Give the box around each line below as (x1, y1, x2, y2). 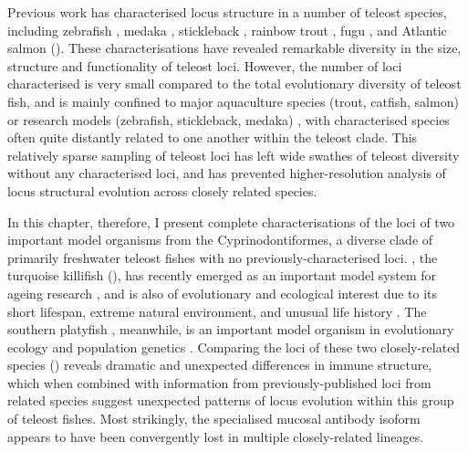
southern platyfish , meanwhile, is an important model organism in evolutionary (7, 320, 454, 339)
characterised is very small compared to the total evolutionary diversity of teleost (7, 74, 462, 93)
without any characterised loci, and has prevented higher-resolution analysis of (7, 163, 446, 183)
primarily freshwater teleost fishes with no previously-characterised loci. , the (7, 247, 438, 267)
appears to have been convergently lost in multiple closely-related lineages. (7, 426, 424, 446)
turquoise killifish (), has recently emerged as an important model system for (7, 266, 437, 285)
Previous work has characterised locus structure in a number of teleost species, (7, 3, 447, 21)
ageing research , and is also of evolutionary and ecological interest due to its (7, 283, 438, 302)
